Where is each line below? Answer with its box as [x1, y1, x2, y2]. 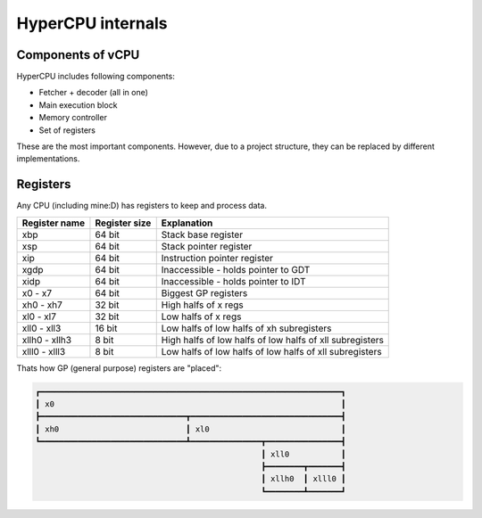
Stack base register [161, 228, 244, 241]
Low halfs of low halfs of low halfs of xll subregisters [161, 345, 383, 358]
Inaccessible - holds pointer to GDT [161, 263, 311, 275]
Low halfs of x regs [161, 310, 242, 323]
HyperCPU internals [16, 13, 169, 33]
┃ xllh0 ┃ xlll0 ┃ [261, 473, 346, 484]
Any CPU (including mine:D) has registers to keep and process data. [16, 201, 268, 211]
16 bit [95, 322, 118, 334]
